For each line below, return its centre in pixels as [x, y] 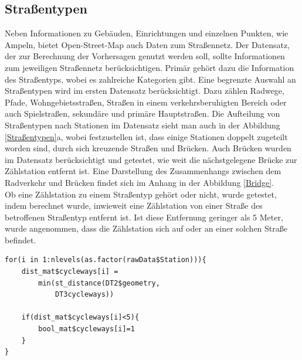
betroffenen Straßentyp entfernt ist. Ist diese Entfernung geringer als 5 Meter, [144, 217]
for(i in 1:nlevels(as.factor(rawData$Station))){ [106, 260]
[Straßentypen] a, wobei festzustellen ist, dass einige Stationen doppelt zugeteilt [146, 136]
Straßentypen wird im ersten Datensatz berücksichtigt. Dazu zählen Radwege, [145, 91]
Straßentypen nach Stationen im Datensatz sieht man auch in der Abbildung [142, 125]
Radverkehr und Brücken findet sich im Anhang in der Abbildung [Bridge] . [140, 182]
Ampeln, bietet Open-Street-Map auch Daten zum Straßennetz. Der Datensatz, [147, 44]
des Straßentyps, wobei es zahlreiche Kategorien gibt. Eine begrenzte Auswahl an [150, 79]
